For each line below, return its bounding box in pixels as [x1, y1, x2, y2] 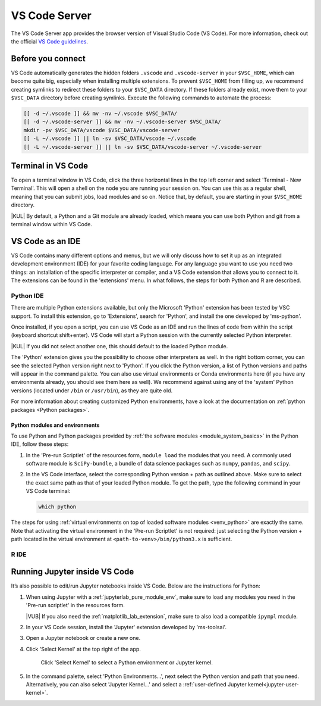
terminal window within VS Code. [11, 221, 92, 228]
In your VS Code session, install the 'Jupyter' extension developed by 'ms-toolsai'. [26, 624, 227, 631]
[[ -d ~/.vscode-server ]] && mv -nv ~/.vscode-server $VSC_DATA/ [23, 118, 221, 125]
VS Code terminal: [26, 488, 71, 495]
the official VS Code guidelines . [11, 38, 89, 45]
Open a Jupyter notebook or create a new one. [26, 635, 141, 642]
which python [38, 504, 77, 510]
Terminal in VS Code [11, 161, 89, 171]
